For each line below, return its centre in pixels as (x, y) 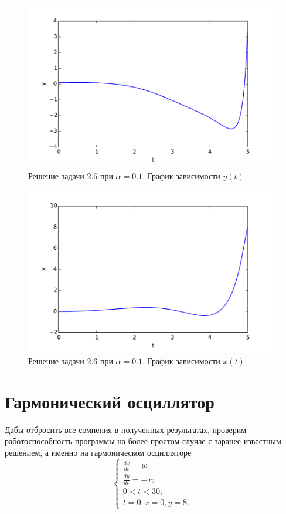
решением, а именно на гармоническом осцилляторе (98, 452)
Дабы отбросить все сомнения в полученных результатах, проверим (126, 429)
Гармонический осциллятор (110, 401)
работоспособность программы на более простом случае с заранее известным (143, 441)
